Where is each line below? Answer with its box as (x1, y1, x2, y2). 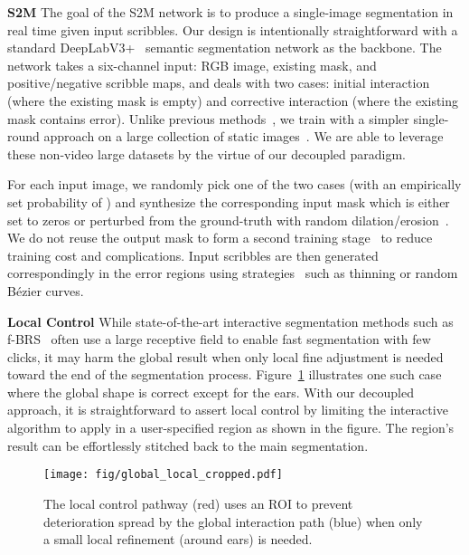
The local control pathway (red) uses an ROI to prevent (43, 493, 353, 512)
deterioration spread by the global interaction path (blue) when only (43, 512, 423, 531)
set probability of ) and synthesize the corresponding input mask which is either (7, 192, 450, 211)
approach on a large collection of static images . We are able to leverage (43, 127, 444, 146)
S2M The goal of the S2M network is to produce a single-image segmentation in (7, 3, 454, 21)
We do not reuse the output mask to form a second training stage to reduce (7, 228, 433, 247)
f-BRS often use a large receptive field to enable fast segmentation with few (7, 330, 431, 349)
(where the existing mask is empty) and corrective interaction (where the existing (7, 91, 459, 110)
